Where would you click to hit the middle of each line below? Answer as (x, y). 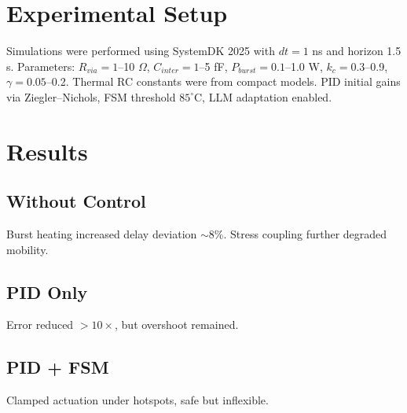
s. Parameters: (41, 66)
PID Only (47, 291)
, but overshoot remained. (177, 324)
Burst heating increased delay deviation (102, 234)
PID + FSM (58, 367)
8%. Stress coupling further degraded (298, 234)
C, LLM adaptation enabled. (263, 96)
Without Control (76, 201)
